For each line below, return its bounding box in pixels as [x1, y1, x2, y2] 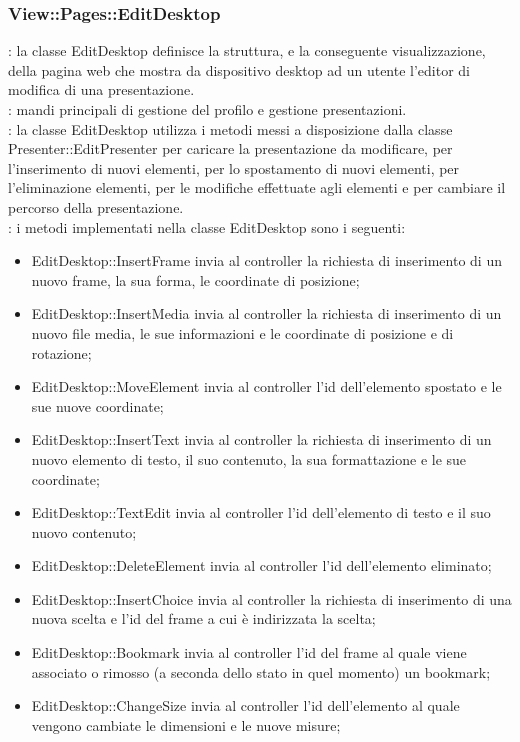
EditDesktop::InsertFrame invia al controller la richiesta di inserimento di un [31, 250, 502, 271]
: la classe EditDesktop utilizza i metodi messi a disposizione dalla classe [8, 118, 453, 139]
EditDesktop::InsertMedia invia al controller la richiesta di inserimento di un [31, 303, 502, 324]
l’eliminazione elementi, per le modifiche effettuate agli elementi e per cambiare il [8, 177, 506, 198]
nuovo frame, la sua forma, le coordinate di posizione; [31, 269, 360, 290]
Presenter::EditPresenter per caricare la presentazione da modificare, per [8, 138, 453, 159]
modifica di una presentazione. [8, 79, 195, 100]
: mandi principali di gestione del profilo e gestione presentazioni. [8, 99, 407, 119]
